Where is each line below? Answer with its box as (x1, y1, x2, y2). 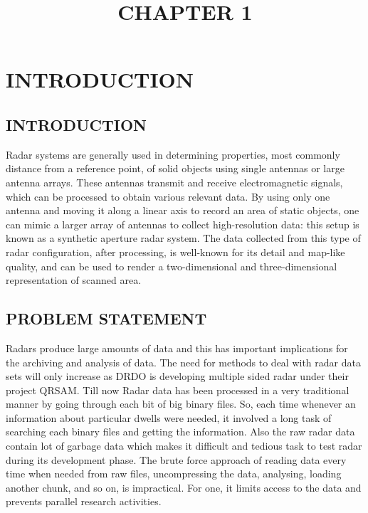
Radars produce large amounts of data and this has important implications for (6, 340, 348, 355)
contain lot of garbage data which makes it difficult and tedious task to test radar (6, 438, 362, 453)
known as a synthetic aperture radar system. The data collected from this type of (6, 231, 361, 245)
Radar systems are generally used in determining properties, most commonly (6, 147, 340, 162)
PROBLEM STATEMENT (6, 307, 207, 329)
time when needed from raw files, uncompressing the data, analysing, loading (6, 466, 342, 481)
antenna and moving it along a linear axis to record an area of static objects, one (6, 203, 359, 218)
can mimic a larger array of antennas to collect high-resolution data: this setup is (6, 216, 359, 231)
